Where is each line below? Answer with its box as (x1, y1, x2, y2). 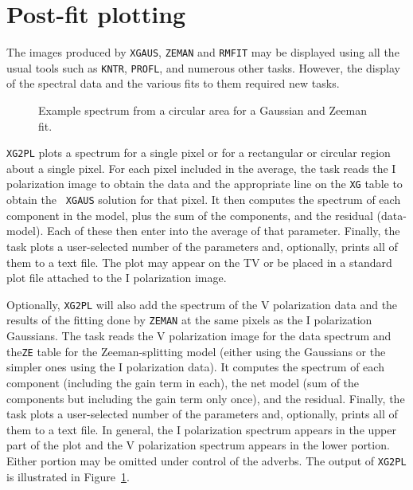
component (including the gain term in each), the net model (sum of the (6, 374, 360, 390)
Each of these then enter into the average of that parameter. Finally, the (46, 222, 400, 239)
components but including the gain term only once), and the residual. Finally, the (6, 390, 405, 406)
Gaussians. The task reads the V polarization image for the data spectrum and (6, 327, 392, 344)
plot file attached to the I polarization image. (6, 269, 227, 286)
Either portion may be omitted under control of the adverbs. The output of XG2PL (6, 452, 407, 468)
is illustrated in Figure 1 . (6, 468, 130, 484)
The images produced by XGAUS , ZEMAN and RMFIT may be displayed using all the (6, 44, 399, 61)
